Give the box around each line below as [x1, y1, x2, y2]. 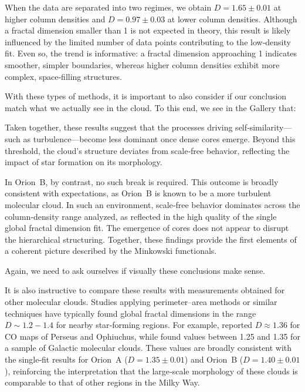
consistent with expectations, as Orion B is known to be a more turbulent [5, 187, 272, 199]
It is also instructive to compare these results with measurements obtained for [5, 284, 285, 296]
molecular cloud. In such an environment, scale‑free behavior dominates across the [5, 198, 300, 210]
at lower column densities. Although [167, 12, 297, 25]
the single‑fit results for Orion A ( [5, 353, 128, 366]
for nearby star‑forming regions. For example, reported [56, 319, 253, 331]
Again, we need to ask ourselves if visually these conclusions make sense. [5, 264, 265, 276]
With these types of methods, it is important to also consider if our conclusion [5, 90, 287, 102]
